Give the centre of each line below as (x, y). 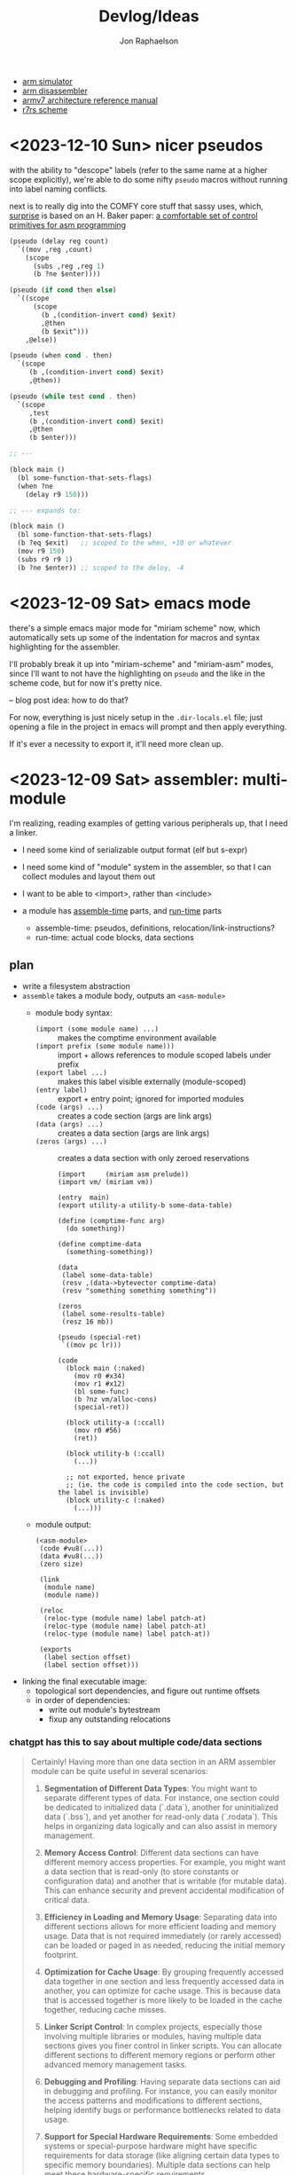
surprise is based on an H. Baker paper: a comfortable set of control (134, 216)
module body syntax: (74, 1013)
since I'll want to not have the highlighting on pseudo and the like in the (137, 673)
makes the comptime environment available (137, 1038)
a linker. (23, 832)
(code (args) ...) (69, 1107)
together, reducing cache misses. (105, 2009)
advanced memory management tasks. (116, 2064)
